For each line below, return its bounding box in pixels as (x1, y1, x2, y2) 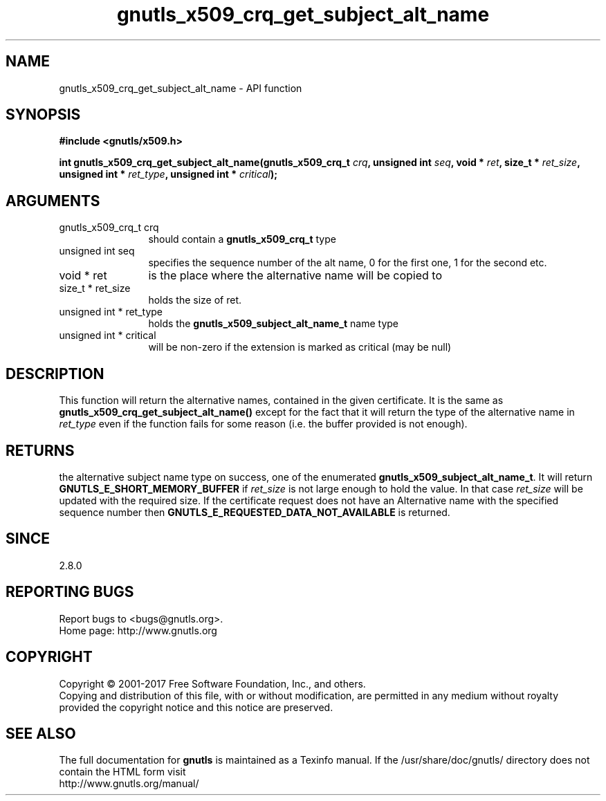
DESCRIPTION (6, 365, 104, 383)
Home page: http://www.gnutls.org (59, 624, 217, 636)
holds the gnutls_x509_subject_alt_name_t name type (148, 317, 399, 330)
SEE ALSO (6, 724, 76, 742)
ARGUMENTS (6, 192, 100, 210)
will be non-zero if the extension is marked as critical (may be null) (148, 341, 452, 353)
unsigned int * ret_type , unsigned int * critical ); (59, 168, 277, 181)
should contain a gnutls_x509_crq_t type (148, 233, 336, 246)
